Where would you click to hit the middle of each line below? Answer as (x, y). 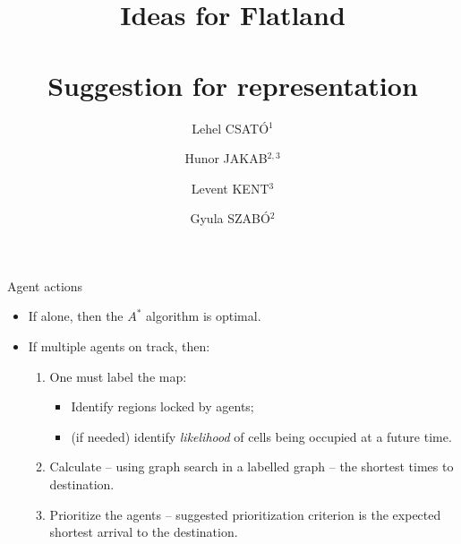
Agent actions (45, 285)
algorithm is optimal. (204, 316)
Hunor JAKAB (226, 158)
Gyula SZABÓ (230, 218)
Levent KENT (230, 188)
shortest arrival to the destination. (144, 532)
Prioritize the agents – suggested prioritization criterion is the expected (245, 514)
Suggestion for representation (233, 85)
